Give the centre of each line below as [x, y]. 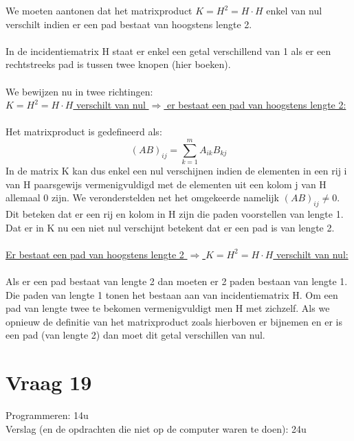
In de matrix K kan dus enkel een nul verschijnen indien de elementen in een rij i [176, 171]
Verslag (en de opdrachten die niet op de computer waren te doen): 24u [156, 428]
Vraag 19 [49, 382]
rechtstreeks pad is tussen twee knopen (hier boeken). [118, 64]
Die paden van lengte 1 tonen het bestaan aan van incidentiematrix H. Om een [172, 294]
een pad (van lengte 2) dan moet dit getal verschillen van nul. [135, 335]
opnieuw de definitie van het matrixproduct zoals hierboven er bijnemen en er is [174, 321]
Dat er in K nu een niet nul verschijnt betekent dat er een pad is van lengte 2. [170, 227]
